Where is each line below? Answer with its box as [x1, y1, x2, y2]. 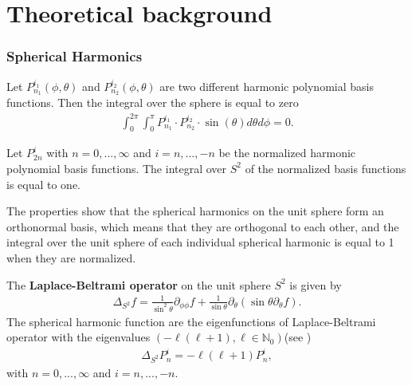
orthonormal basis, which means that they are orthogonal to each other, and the [6, 218, 399, 234]
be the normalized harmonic [218, 144, 356, 161]
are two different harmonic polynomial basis [159, 77, 374, 94]
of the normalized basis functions [245, 160, 406, 176]
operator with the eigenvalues [6, 329, 151, 345]
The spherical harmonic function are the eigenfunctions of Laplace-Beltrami [6, 313, 376, 329]
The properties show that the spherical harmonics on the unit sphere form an [6, 203, 384, 219]
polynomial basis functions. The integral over [6, 160, 227, 176]
